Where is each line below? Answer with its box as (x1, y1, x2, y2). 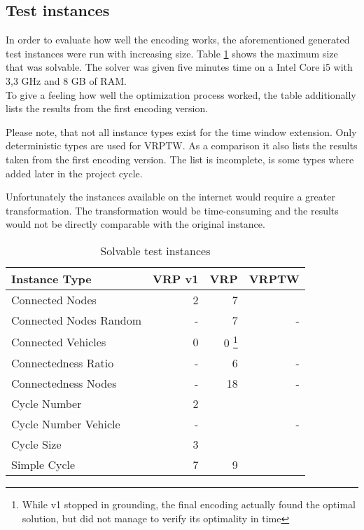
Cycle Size (11, 436, 62, 453)
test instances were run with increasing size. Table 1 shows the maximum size (6, 46, 338, 60)
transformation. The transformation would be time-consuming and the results (6, 203, 339, 217)
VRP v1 (153, 270, 199, 287)
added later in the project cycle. (6, 165, 143, 180)
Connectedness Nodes (11, 375, 117, 392)
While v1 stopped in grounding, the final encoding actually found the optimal (22, 497, 356, 512)
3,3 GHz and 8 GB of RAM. (6, 73, 127, 88)
